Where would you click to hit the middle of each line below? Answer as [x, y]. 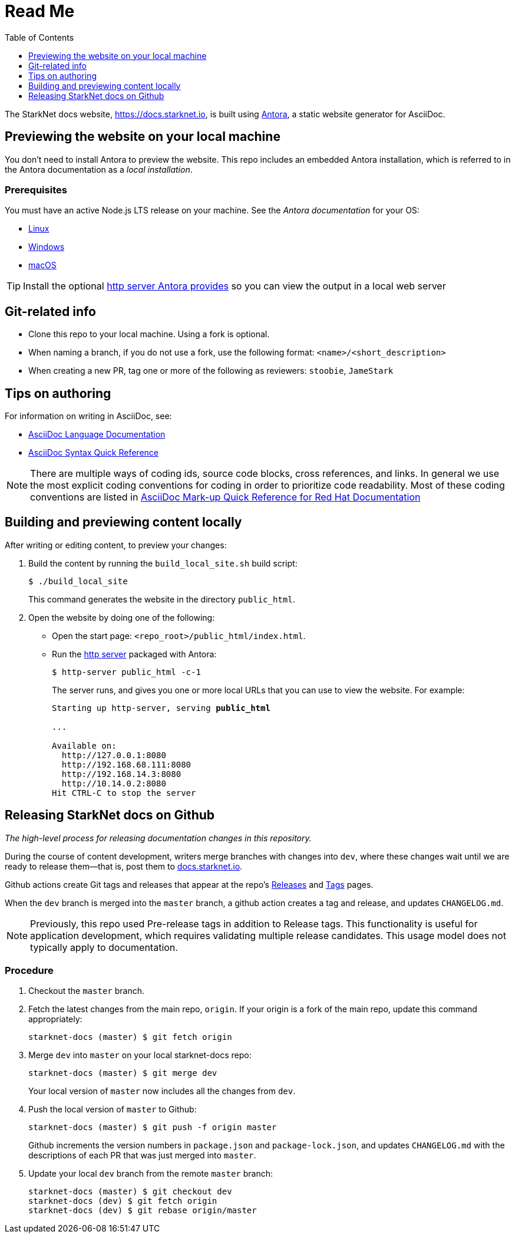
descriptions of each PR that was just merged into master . [142, 1155]
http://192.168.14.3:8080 [121, 774]
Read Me [40, 11]
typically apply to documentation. [104, 947]
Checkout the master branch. [86, 991]
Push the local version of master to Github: [113, 1109]
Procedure [29, 971]
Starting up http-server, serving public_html [161, 708]
